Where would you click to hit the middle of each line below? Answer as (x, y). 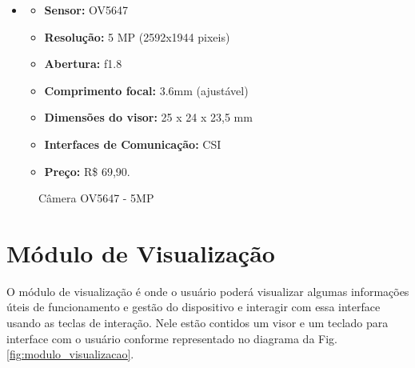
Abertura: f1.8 (83, 64)
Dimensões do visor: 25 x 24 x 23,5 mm (148, 117)
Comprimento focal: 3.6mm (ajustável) (146, 90)
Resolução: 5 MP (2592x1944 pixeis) (137, 36)
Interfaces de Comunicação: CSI (133, 144)
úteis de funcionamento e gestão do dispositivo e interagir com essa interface (194, 307)
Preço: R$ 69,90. (87, 171)
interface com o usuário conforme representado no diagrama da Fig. (172, 338)
